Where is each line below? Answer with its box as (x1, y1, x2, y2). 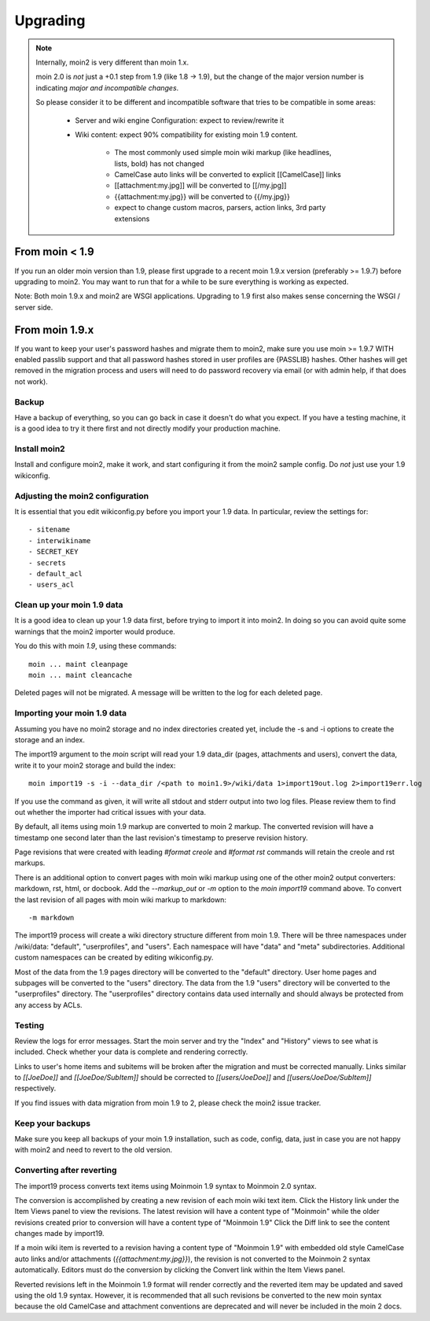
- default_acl (28, 569, 83, 578)
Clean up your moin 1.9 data (14, 599, 123, 610)
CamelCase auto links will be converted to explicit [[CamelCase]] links (114, 170, 341, 179)
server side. (14, 302, 53, 312)
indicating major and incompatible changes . (35, 83, 179, 92)
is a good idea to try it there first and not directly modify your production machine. (14, 424, 281, 433)
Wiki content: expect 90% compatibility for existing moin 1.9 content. (75, 130, 298, 139)
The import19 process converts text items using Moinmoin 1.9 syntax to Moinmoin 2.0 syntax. (14, 1181, 318, 1190)
